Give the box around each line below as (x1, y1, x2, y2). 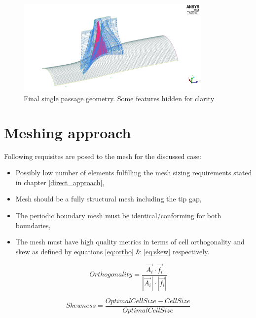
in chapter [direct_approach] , (15, 177, 105, 187)
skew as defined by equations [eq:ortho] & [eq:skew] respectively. (15, 246, 210, 256)
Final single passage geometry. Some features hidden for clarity (24, 93, 215, 103)
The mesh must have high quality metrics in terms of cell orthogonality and (15, 237, 245, 247)
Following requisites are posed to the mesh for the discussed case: (4, 151, 201, 161)
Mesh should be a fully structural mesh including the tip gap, (15, 194, 202, 204)
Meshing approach (4, 122, 131, 142)
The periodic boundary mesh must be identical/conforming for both (15, 210, 221, 221)
